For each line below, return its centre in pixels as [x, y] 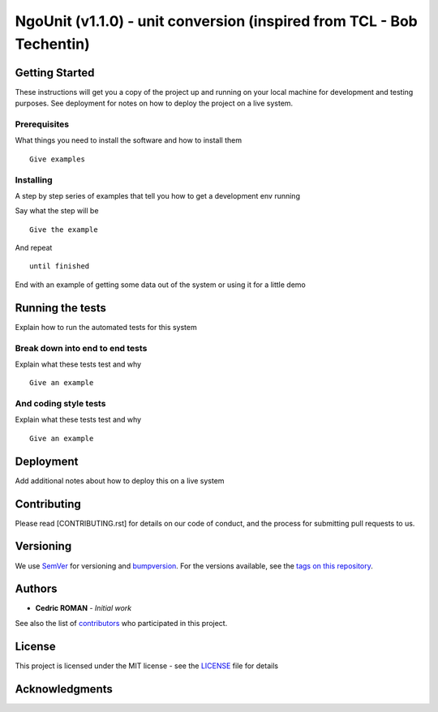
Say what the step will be [57, 211]
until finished [60, 266]
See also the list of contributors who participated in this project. [121, 623]
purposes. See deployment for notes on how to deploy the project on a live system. [154, 103]
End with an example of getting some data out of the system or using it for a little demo [160, 285]
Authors [36, 589]
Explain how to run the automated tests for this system [106, 327]
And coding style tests [60, 404]
